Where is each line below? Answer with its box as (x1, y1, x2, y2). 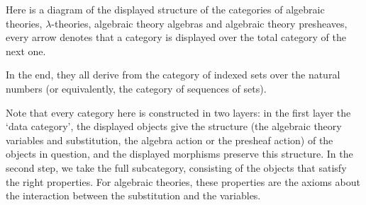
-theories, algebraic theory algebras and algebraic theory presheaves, (51, 16, 348, 30)
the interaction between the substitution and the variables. (6, 188, 261, 203)
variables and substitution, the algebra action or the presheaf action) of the (6, 132, 333, 147)
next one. (6, 43, 46, 58)
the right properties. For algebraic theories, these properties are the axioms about (6, 174, 360, 189)
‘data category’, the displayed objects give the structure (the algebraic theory (6, 119, 342, 134)
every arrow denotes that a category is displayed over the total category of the (6, 30, 346, 45)
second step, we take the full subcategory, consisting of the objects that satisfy (6, 160, 347, 175)
